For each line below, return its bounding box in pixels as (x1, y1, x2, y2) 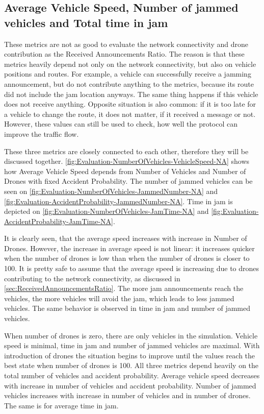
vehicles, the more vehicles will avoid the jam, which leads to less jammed (4, 293, 234, 303)
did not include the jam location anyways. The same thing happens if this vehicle (4, 88, 258, 99)
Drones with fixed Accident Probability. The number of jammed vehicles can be (4, 176, 253, 186)
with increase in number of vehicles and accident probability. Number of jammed (4, 380, 256, 391)
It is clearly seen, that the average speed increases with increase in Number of (4, 233, 247, 243)
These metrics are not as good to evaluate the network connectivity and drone (4, 38, 249, 49)
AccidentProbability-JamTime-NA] (4, 215, 113, 226)
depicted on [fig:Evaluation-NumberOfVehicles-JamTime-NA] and (4, 206, 209, 216)
